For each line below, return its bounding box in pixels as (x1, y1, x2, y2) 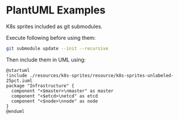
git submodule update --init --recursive (6, 45, 109, 52)
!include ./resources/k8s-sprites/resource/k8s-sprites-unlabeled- (6, 73, 174, 78)
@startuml (6, 67, 30, 73)
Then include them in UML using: (6, 56, 86, 63)
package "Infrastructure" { (6, 83, 75, 88)
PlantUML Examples (6, 4, 106, 17)
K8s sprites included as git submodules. (6, 23, 103, 30)
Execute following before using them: (6, 34, 96, 41)
